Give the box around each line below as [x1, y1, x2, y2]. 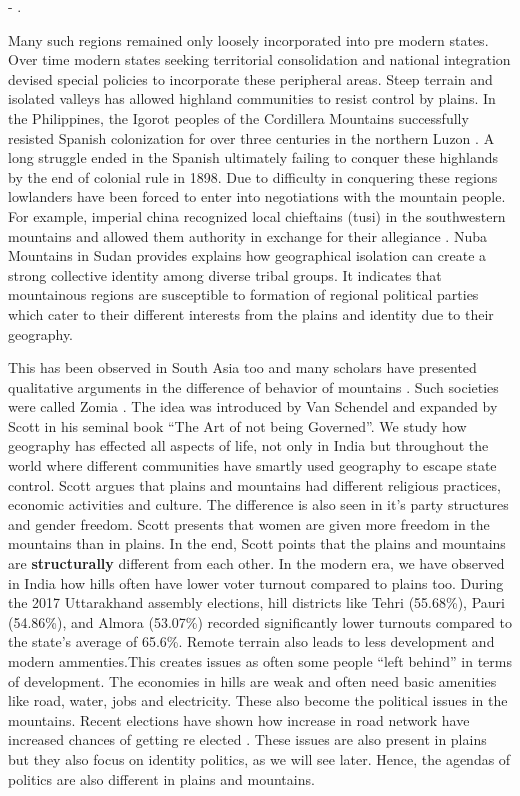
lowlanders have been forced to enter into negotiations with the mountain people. [8, 186, 506, 207]
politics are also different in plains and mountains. [8, 768, 315, 789]
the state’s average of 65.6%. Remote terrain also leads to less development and [8, 631, 495, 652]
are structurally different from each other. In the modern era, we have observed [8, 553, 505, 574]
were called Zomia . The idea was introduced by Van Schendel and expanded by [8, 396, 498, 417]
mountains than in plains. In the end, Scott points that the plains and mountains [8, 533, 506, 554]
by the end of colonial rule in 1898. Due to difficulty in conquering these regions [8, 166, 498, 187]
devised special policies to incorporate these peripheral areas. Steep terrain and [8, 68, 493, 89]
